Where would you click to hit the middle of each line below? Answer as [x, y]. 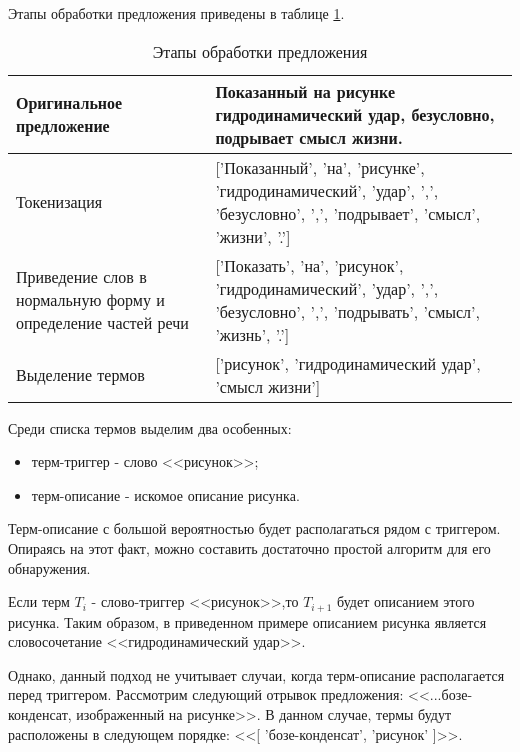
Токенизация [59, 202]
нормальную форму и [90, 300]
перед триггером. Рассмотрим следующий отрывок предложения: [206, 694]
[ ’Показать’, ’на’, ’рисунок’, [309, 265]
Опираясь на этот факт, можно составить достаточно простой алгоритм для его [249, 547]
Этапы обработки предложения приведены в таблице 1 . [176, 13]
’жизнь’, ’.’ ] [252, 334]
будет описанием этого [406, 601]
